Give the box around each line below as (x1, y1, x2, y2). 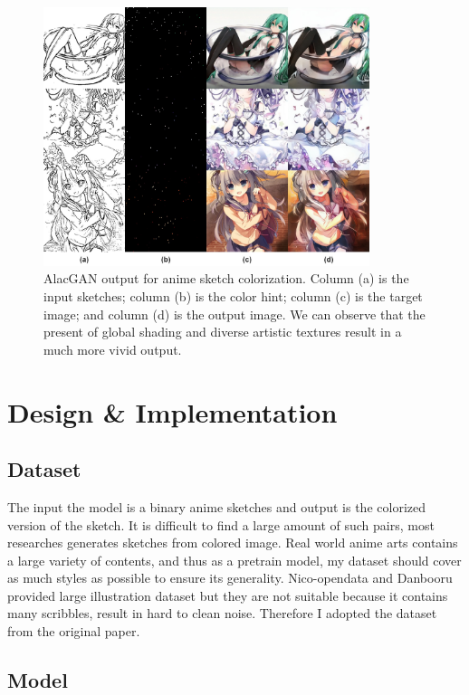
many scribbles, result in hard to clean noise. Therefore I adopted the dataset (7, 604, 437, 623)
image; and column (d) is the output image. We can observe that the (43, 304, 426, 323)
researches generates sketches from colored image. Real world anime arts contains (7, 533, 458, 552)
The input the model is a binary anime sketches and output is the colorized (7, 497, 426, 516)
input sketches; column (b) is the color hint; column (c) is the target (43, 286, 423, 305)
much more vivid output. (43, 339, 182, 358)
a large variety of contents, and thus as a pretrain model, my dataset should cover (7, 550, 462, 569)
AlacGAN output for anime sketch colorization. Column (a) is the (43, 269, 409, 288)
